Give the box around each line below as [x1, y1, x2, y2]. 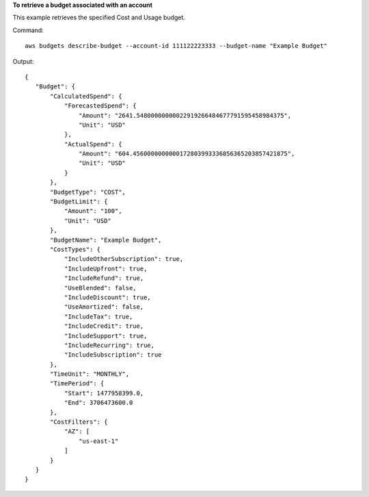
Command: [12, 26, 44, 34]
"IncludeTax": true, [64, 312, 133, 320]
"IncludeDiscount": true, [64, 293, 152, 301]
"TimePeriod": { [50, 380, 105, 387]
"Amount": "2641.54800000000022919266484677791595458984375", [79, 112, 292, 119]
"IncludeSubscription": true [64, 351, 162, 359]
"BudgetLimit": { [50, 198, 108, 205]
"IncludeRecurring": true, [64, 341, 155, 349]
